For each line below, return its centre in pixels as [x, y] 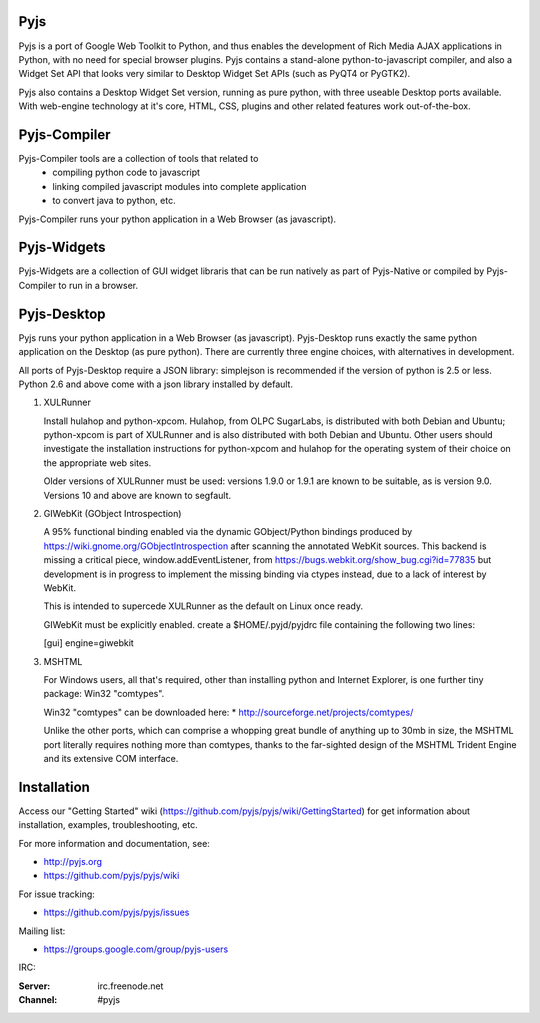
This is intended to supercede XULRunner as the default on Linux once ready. [203, 606]
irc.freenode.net [130, 986]
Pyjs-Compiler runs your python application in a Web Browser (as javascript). [177, 219]
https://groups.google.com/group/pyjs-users [136, 949]
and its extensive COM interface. [111, 758]
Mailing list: [42, 931]
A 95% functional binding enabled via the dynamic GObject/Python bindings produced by [228, 532]
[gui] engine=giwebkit [88, 643]
